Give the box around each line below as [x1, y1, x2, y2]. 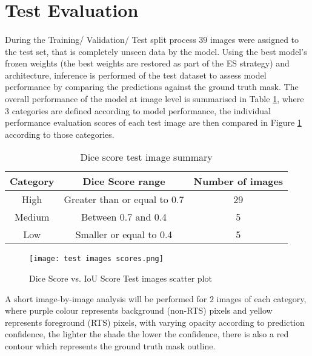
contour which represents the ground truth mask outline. [5, 339, 216, 352]
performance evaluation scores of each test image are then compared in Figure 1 [5, 116, 302, 129]
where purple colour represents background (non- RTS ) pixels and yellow [5, 304, 273, 317]
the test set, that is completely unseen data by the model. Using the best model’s [5, 45, 307, 57]
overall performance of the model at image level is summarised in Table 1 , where [5, 92, 304, 105]
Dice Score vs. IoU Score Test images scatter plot [29, 271, 212, 284]
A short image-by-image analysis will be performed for [5, 292, 207, 305]
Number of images [193, 174, 284, 189]
